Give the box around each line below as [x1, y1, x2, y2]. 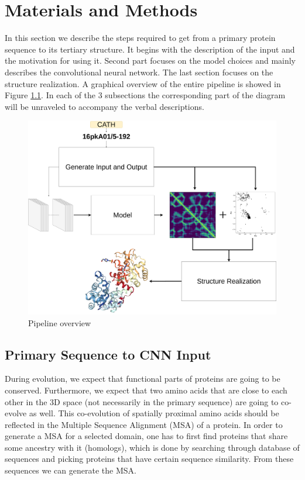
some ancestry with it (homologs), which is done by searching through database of [5, 441, 300, 453]
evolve [5, 407, 27, 419]
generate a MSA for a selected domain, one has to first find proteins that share [5, 430, 288, 442]
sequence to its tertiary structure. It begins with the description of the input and [5, 43, 295, 55]
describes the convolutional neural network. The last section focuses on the [5, 65, 273, 78]
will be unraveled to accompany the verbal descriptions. [5, 100, 204, 112]
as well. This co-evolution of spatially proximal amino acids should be [29, 407, 279, 419]
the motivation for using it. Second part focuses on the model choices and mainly [5, 54, 296, 67]
